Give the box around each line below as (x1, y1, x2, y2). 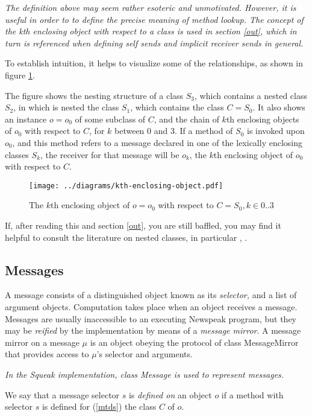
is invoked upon (247, 124, 305, 137)
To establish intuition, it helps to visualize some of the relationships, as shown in (5, 57, 304, 69)
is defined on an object (128, 388, 212, 401)
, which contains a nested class (195, 89, 307, 101)
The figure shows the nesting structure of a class (5, 89, 184, 101)
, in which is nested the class (13, 101, 119, 113)
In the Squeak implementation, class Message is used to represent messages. (5, 368, 284, 380)
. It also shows (252, 101, 305, 113)
